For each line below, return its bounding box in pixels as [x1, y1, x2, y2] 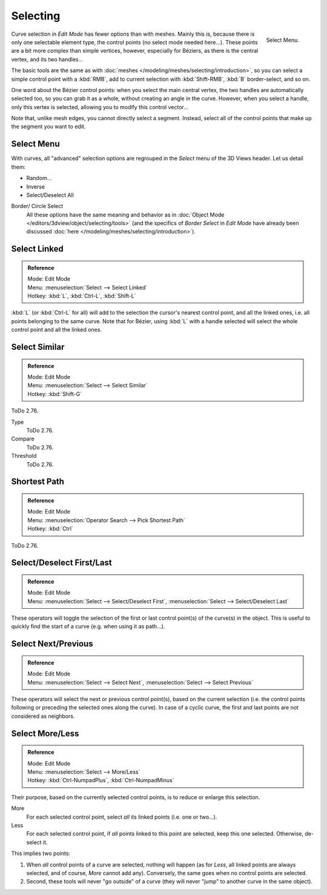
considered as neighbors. [11, 712, 75, 720]
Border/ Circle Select [11, 203, 64, 210]
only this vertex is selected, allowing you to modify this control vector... [11, 103, 189, 110]
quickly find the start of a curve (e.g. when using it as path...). [11, 623, 165, 630]
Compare [11, 435, 35, 443]
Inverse [26, 183, 45, 190]
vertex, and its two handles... [11, 55, 84, 63]
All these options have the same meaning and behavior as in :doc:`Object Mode [26, 211, 225, 218]
